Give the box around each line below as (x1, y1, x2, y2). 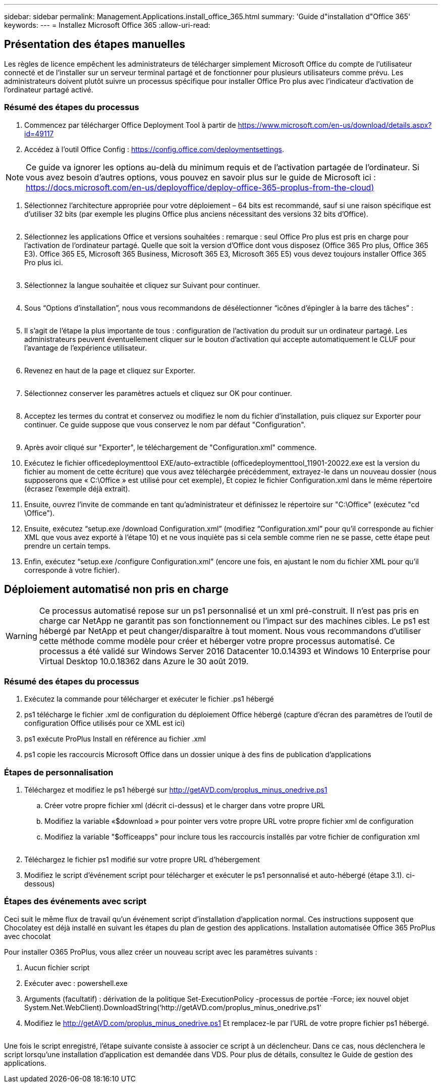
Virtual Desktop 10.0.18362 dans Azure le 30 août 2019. (39, 656, 249, 667)
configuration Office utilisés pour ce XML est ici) (24, 719, 185, 728)
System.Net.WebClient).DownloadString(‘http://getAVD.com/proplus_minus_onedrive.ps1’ (24, 1003, 321, 1012)
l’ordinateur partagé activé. (4, 85, 93, 94)
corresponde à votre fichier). (24, 565, 120, 574)
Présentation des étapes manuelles (4, 38, 185, 51)
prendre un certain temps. (24, 541, 111, 550)
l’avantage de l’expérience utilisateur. (24, 343, 147, 352)
